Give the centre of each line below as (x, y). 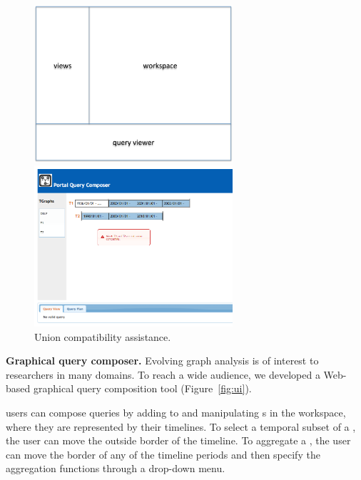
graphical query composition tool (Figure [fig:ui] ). (142, 388)
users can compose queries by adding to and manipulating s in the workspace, (176, 413)
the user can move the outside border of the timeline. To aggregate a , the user (178, 440)
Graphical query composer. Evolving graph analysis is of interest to (162, 361)
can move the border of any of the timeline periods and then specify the (163, 454)
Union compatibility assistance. (103, 336)
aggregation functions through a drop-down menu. (116, 468)
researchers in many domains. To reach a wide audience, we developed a (163, 374)
